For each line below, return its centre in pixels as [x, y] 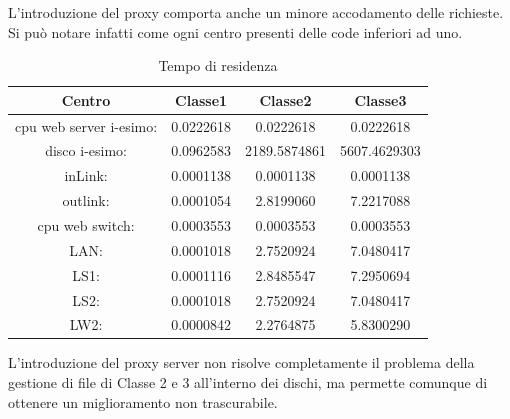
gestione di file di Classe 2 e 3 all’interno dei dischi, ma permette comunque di [248, 382]
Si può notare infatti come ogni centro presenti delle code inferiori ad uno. [235, 31]
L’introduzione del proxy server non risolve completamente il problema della [241, 362]
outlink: [86, 200]
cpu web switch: [86, 225]
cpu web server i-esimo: [86, 125]
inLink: [86, 175]
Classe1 [201, 99]
